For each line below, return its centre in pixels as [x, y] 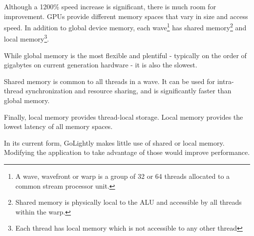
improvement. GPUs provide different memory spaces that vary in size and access [126, 16]
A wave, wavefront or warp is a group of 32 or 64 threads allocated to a [123, 176]
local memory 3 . [27, 38]
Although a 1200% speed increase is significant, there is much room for [110, 6]
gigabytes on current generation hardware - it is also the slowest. [101, 65]
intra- [225, 81]
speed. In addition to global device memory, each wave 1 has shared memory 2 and [125, 27]
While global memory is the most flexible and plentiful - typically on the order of [125, 55]
